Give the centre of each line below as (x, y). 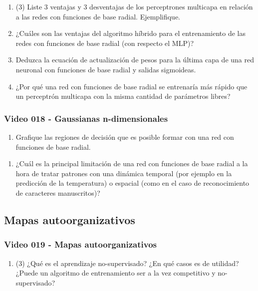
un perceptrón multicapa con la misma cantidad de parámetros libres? (123, 96)
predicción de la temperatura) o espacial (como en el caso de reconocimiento (132, 183)
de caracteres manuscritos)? (58, 192)
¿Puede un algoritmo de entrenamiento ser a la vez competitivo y (116, 273)
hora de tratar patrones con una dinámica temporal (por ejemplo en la (124, 173)
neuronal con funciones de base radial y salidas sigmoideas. (106, 69)
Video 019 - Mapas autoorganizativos (81, 244)
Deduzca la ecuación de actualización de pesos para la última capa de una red (135, 60)
